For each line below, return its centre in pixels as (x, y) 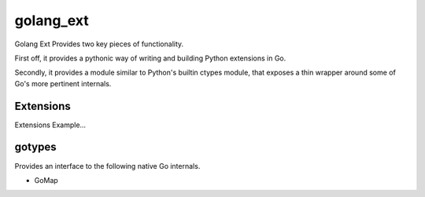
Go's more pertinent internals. (63, 83)
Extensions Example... (50, 125)
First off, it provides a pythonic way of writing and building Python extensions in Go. (150, 58)
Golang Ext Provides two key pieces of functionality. (99, 44)
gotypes (35, 147)
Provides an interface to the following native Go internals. (107, 166)
